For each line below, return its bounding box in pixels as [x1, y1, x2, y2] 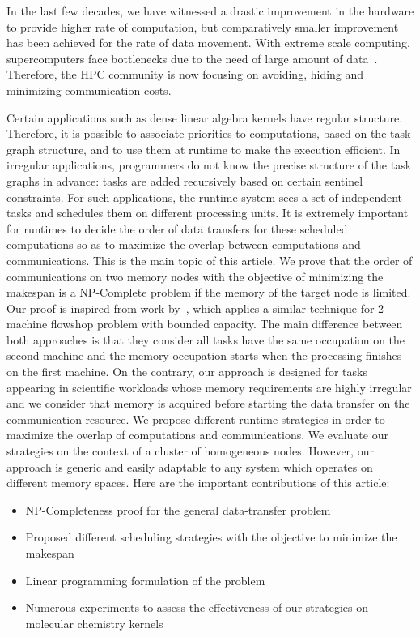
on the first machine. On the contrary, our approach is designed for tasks [6, 363, 367, 380]
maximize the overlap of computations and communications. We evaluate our [6, 426, 388, 443]
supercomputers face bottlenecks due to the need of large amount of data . [6, 49, 378, 66]
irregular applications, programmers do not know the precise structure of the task [6, 156, 412, 173]
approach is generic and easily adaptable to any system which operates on [6, 458, 373, 475]
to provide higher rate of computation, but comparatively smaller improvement [6, 18, 399, 35]
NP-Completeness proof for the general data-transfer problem [25, 501, 331, 518]
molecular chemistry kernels [25, 614, 163, 631]
